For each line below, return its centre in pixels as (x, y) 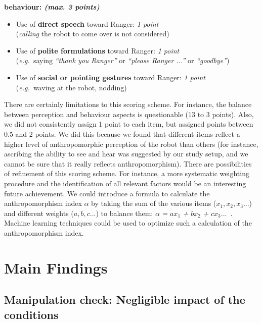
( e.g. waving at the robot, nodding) (71, 87)
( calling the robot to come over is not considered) (93, 34)
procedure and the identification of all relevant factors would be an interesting (125, 183)
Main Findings (56, 267)
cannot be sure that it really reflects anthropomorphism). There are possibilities (128, 163)
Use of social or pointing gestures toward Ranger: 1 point (111, 77)
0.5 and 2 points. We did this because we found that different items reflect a (122, 133)
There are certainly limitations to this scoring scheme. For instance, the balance (128, 104)
